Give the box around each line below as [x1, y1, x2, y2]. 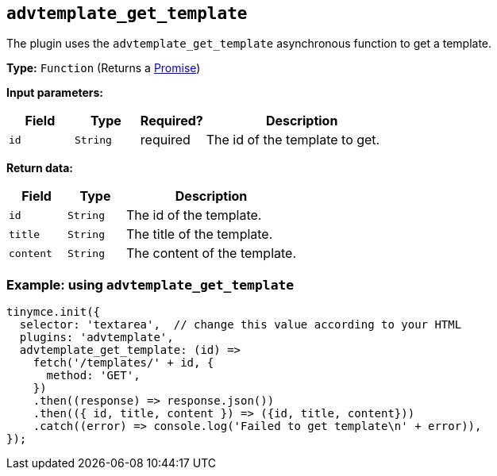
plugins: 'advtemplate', [19, 331, 174, 344]
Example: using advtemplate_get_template [6, 276, 295, 293]
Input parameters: [6, 86, 104, 100]
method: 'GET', [46, 369, 141, 382]
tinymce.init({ [6, 305, 101, 319]
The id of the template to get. [206, 132, 380, 148]
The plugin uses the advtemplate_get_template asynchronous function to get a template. [6, 36, 492, 51]
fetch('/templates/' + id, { [33, 356, 214, 370]
